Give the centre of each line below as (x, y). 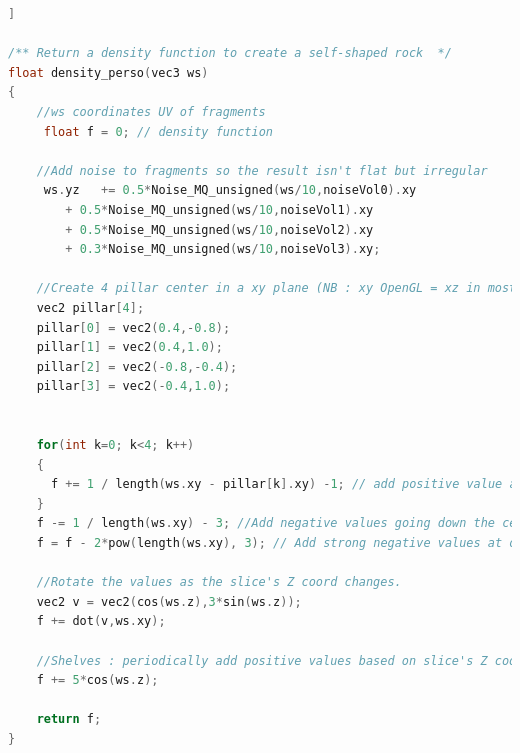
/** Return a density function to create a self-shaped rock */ (230, 53)
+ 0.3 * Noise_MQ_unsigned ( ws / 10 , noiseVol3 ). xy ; (223, 249)
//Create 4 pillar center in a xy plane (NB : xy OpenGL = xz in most (276, 288)
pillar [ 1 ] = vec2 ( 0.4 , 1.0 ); (129, 347)
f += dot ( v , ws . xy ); (101, 621)
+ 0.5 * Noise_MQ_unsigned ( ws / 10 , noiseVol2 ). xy (219, 229)
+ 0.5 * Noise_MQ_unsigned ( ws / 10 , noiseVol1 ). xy (219, 209)
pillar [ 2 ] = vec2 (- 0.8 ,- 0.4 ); (137, 366)
